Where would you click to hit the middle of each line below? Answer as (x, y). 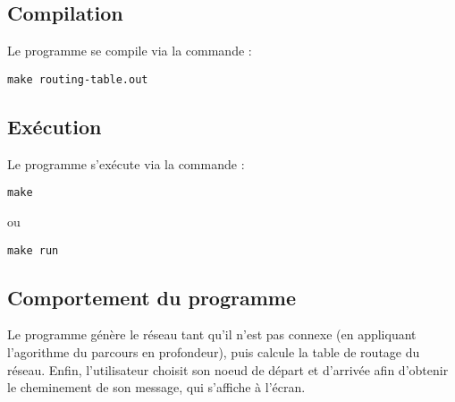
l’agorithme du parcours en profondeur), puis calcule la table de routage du (214, 351)
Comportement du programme (152, 297)
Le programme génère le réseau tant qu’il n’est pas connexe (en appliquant (212, 334)
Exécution (55, 126)
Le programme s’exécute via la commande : (126, 163)
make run (33, 250)
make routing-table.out (78, 79)
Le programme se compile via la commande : (130, 51)
